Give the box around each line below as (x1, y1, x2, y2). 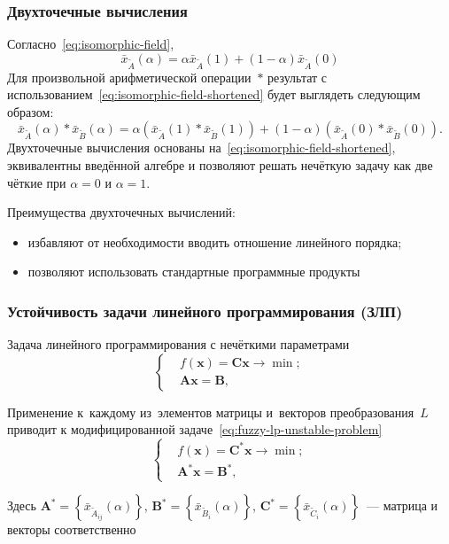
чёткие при (7, 173, 66, 191)
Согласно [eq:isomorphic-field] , (7, 35, 174, 53)
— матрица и (367, 496, 438, 515)
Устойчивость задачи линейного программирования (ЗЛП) (7, 299, 403, 322)
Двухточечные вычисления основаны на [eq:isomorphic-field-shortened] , (7, 138, 396, 157)
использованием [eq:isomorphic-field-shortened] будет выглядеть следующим (7, 85, 421, 104)
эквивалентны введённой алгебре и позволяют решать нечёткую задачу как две (7, 155, 433, 174)
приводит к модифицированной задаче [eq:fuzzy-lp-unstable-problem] (7, 420, 383, 439)
